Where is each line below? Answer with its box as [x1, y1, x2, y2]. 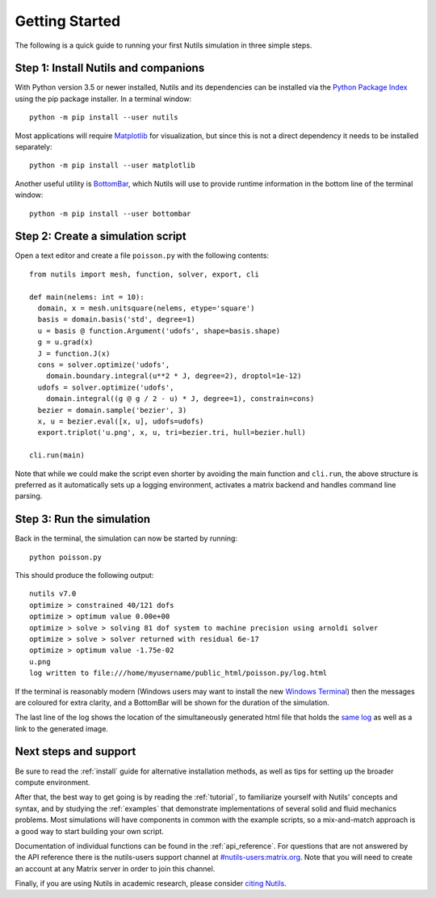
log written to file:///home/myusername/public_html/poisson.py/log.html [29, 668, 328, 678]
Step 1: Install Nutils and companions [15, 61, 205, 75]
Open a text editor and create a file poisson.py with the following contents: [15, 251, 270, 260]
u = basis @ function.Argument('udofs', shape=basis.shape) [37, 326, 281, 335]
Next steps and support [15, 744, 136, 759]
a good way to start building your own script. [15, 826, 165, 836]
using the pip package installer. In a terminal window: [15, 94, 192, 103]
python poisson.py [29, 552, 103, 562]
